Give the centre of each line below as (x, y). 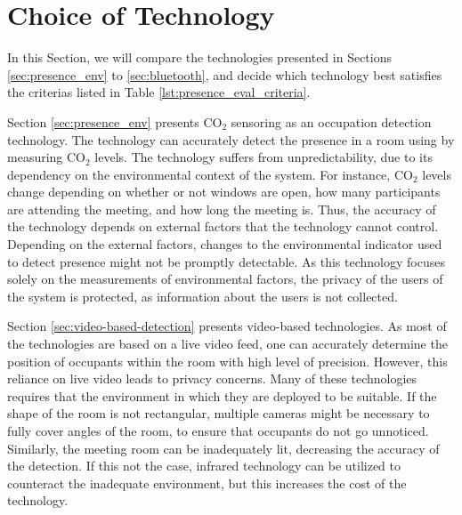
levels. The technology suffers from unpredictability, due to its (263, 157)
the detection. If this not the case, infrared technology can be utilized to (204, 466)
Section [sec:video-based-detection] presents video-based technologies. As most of (227, 326)
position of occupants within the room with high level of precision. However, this (227, 361)
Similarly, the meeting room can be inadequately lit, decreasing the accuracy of (223, 448)
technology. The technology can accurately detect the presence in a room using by (231, 139)
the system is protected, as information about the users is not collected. (203, 296)
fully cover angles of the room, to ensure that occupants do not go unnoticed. (218, 431)
